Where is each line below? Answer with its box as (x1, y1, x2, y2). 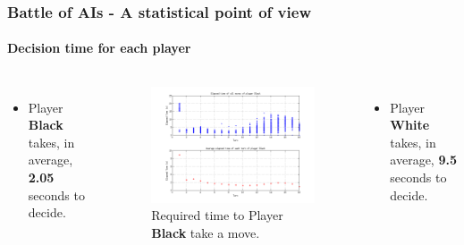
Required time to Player (151, 206, 283, 224)
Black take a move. (151, 224, 260, 242)
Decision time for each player (7, 38, 191, 57)
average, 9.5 (390, 150, 457, 169)
